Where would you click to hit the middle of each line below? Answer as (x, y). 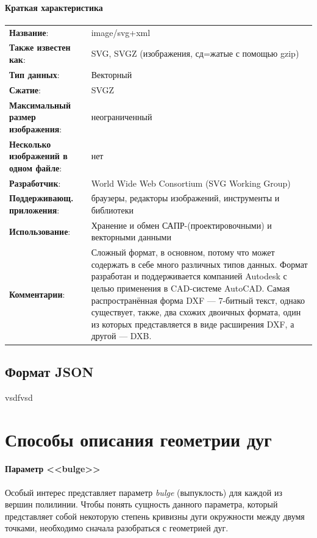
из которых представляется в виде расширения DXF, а (193, 324)
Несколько (30, 144)
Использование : (40, 231)
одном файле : (36, 167)
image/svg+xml (121, 32)
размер (23, 117)
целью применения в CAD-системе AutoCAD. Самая (191, 288)
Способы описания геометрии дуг (138, 439)
